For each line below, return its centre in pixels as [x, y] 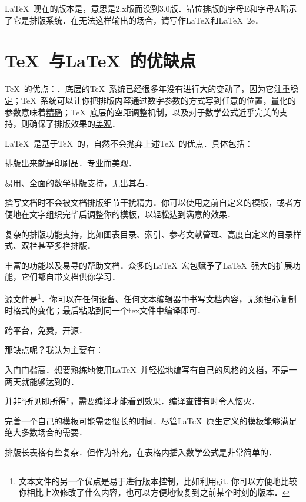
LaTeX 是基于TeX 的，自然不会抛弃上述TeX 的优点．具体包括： [129, 143]
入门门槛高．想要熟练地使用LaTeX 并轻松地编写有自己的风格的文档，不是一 [151, 370]
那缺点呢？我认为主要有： [54, 350]
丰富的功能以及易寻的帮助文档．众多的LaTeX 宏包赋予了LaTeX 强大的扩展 [149, 265]
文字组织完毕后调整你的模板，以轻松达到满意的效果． [132, 214]
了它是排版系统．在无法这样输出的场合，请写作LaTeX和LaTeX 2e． [134, 20]
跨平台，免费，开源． [46, 330]
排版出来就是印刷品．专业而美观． [71, 163]
